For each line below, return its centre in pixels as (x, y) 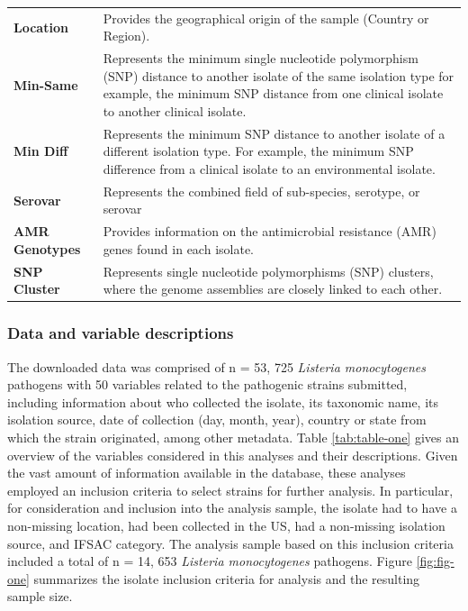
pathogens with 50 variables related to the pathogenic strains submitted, (207, 384)
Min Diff (41, 151)
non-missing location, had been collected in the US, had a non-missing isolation (226, 525)
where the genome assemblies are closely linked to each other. (273, 289)
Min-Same (46, 84)
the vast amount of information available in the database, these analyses (207, 473)
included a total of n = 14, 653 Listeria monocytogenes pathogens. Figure (210, 561)
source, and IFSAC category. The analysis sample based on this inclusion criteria (230, 543)
